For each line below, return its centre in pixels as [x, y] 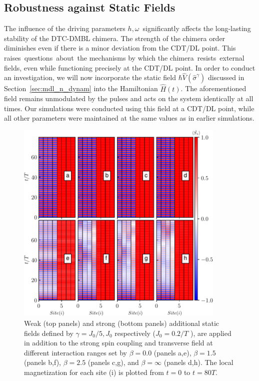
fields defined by [49, 333]
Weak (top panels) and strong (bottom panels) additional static [122, 323]
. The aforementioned [213, 88]
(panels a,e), [172, 352]
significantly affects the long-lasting [197, 28]
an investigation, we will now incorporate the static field [90, 77]
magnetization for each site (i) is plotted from [94, 372]
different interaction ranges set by [75, 352]
